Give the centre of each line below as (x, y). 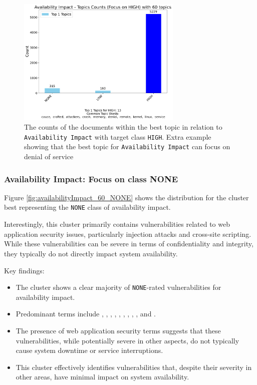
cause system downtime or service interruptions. (89, 350)
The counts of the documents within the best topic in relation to (123, 127)
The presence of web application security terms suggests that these (118, 330)
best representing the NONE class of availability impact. (87, 207)
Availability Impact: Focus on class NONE (91, 178)
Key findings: (24, 270)
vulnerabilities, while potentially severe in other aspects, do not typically (127, 340)
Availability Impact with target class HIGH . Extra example (118, 136)
